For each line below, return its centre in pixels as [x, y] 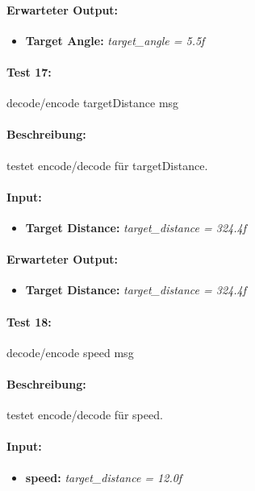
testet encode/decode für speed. [85, 415]
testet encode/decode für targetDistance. [107, 165]
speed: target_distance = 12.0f [104, 477]
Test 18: [29, 321]
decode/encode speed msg [70, 352]
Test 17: [29, 71]
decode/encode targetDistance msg [93, 103]
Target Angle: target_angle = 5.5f [115, 40]
